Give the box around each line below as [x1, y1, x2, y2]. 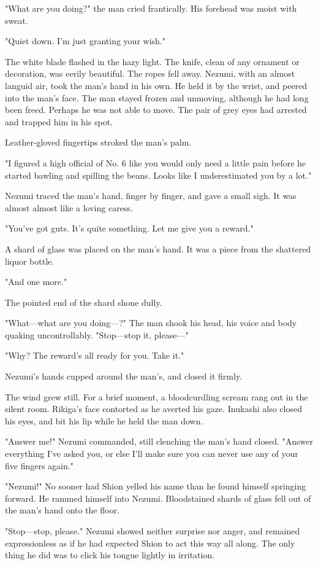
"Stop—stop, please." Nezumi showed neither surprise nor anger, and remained [5, 524, 300, 537]
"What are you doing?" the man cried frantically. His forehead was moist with [5, 2, 297, 14]
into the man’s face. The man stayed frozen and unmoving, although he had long [5, 91, 309, 104]
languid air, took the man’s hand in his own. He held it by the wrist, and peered [5, 79, 308, 92]
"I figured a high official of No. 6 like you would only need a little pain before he [5, 156, 306, 169]
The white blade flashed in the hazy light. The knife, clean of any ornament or [5, 55, 300, 68]
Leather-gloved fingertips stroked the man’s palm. [5, 136, 192, 149]
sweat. [5, 14, 28, 26]
